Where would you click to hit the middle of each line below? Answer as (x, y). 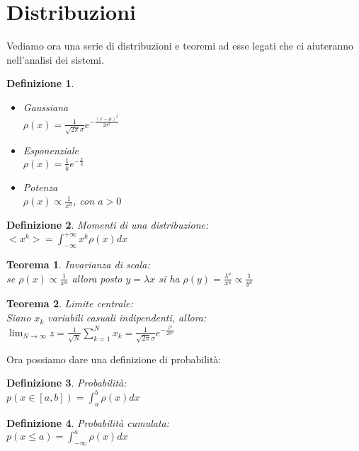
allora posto (97, 278)
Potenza (40, 187)
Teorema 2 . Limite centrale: (70, 303)
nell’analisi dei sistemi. (55, 59)
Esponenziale (51, 150)
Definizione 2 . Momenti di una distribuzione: (108, 225)
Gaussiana (46, 107)
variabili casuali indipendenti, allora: (127, 318)
